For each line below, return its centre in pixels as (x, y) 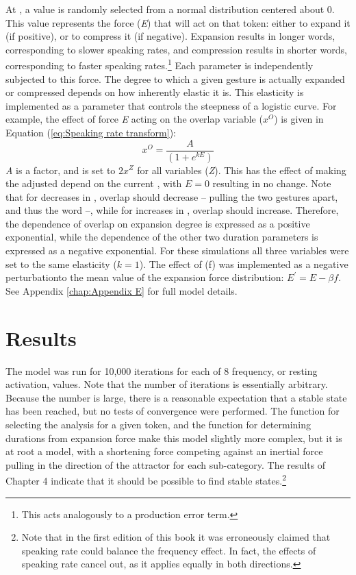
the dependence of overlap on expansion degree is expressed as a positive (158, 223)
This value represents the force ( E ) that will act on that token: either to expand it (178, 22)
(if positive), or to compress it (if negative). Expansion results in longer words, (170, 36)
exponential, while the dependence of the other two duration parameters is (162, 237)
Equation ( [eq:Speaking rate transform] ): (91, 132)
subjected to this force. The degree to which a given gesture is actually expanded (175, 78)
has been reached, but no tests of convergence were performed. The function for (173, 411)
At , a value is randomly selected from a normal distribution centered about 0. (170, 9)
